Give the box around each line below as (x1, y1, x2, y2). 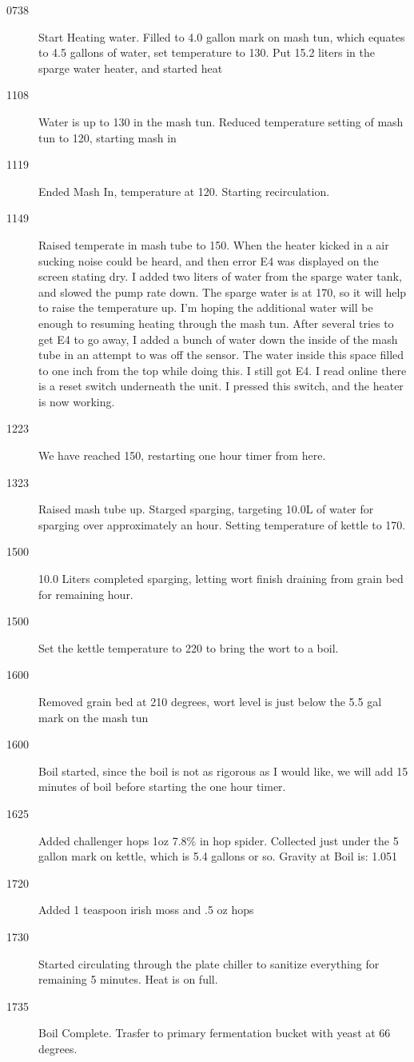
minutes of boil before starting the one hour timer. (38, 778, 286, 795)
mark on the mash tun (38, 709, 149, 725)
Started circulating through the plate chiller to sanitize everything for (38, 955, 380, 972)
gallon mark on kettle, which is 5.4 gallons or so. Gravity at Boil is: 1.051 (38, 848, 398, 864)
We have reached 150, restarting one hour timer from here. (38, 447, 326, 464)
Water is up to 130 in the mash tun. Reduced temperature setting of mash (38, 113, 404, 130)
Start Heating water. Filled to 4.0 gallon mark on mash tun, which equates (38, 28, 405, 45)
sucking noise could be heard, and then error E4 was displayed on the (38, 252, 379, 269)
